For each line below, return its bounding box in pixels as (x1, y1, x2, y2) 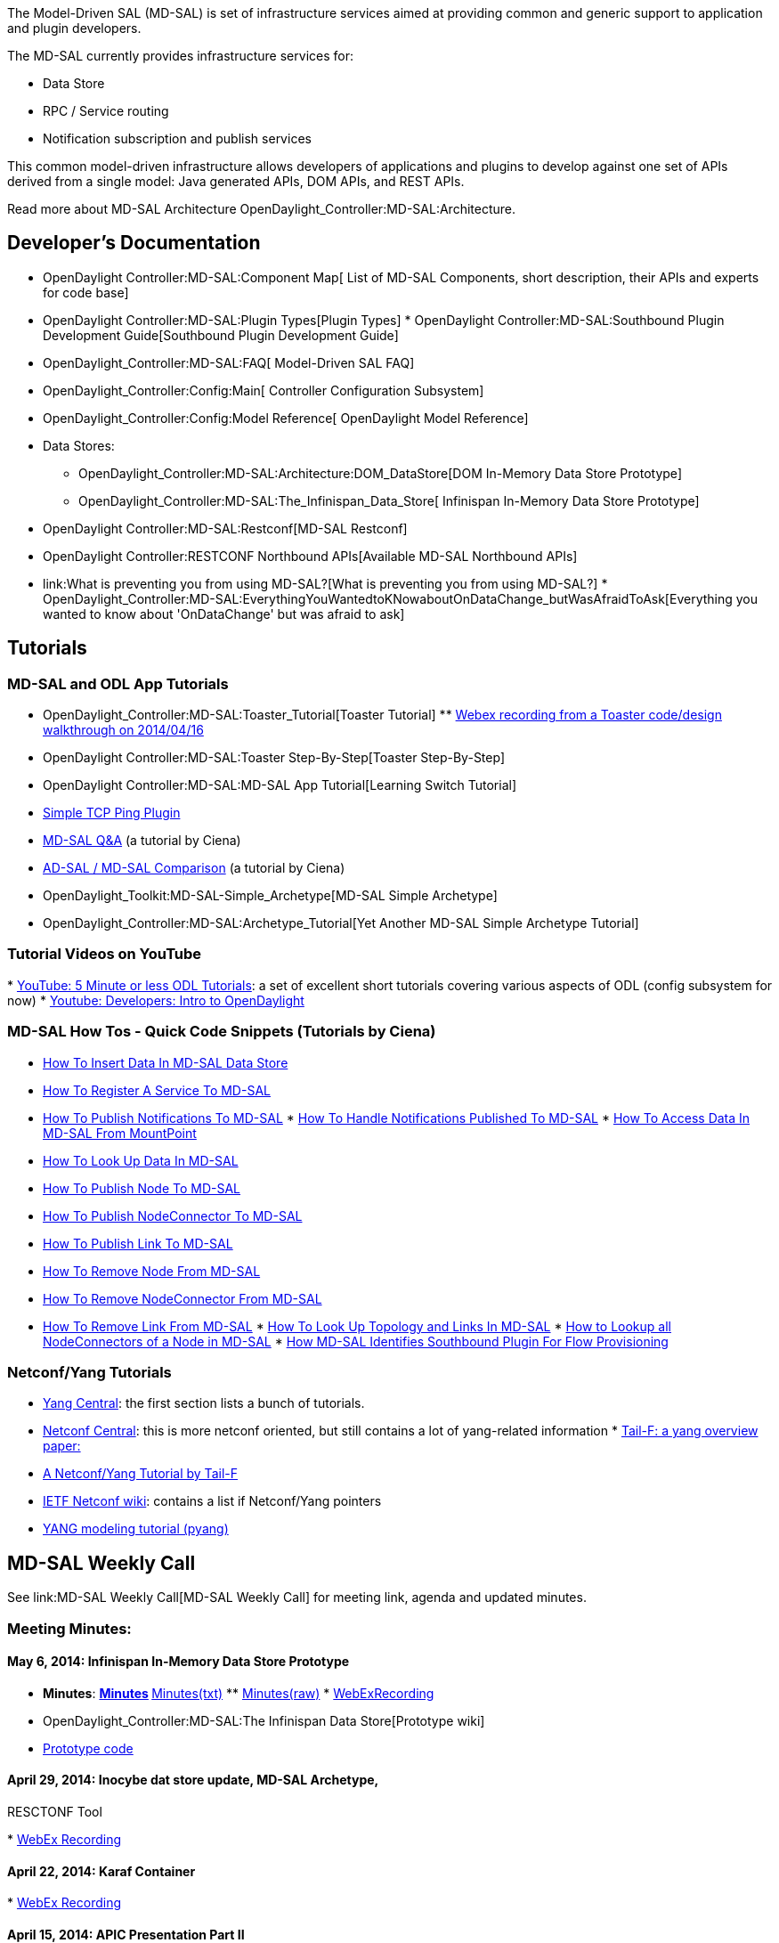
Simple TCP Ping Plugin (43, 805, 181, 821)
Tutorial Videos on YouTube (7, 945, 202, 963)
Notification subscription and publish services (43, 131, 312, 146)
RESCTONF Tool (7, 1803, 102, 1819)
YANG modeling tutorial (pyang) (43, 1521, 229, 1537)
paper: (43, 1438, 81, 1454)
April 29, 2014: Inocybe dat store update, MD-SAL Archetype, (7, 1772, 379, 1788)
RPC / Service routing (43, 103, 169, 118)
